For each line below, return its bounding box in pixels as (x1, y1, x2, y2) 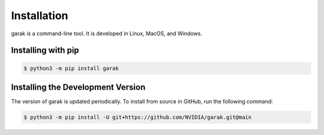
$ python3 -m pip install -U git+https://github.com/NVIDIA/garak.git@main (23, 114, 252, 121)
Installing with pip (11, 45, 79, 56)
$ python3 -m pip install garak (23, 65, 119, 72)
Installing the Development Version (11, 82, 146, 92)
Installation (11, 9, 68, 22)
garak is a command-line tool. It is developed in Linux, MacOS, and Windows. (11, 30, 202, 37)
